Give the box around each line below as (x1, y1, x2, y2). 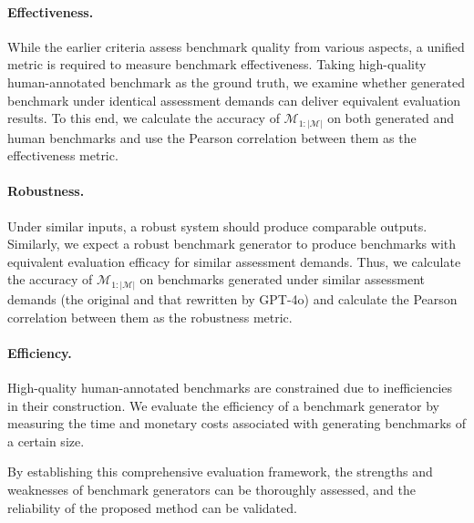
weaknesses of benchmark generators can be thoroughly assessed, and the (7, 479, 416, 498)
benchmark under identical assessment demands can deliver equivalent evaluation (7, 90, 461, 109)
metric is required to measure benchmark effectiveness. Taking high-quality (7, 55, 427, 74)
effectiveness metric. (7, 146, 118, 165)
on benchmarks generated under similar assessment (139, 270, 426, 289)
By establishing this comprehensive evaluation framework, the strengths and (7, 462, 433, 481)
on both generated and (327, 108, 455, 128)
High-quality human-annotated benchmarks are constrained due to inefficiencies (7, 377, 453, 396)
